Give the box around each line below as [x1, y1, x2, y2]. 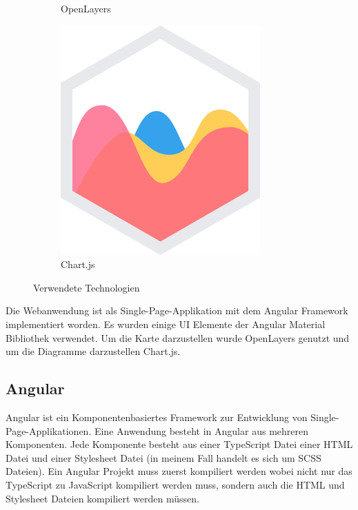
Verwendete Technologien [33, 280, 140, 294]
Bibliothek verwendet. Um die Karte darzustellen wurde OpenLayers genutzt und [6, 330, 350, 345]
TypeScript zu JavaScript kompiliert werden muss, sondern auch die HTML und [6, 477, 345, 491]
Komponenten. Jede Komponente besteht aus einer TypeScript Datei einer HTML [6, 437, 353, 451]
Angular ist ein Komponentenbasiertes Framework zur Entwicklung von [6, 409, 308, 424]
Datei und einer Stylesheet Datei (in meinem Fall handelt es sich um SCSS [6, 450, 321, 465]
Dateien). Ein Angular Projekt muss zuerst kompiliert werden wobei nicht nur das [6, 464, 352, 478]
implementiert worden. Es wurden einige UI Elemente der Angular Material [6, 316, 326, 331]
